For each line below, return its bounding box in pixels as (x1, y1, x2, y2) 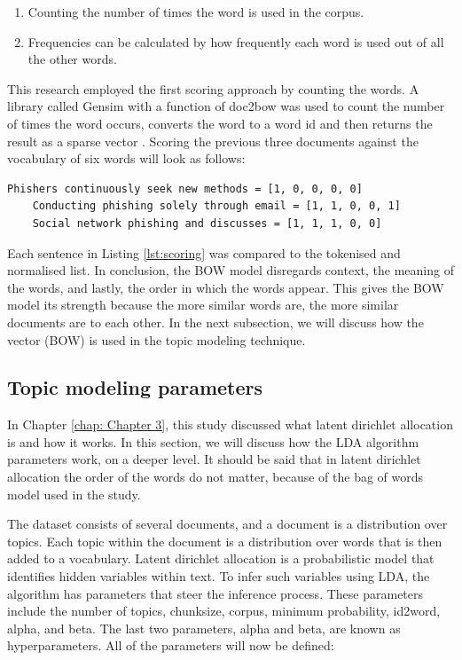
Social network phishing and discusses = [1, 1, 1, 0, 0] (32, 216, 382, 230)
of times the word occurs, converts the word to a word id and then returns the (7, 114, 433, 132)
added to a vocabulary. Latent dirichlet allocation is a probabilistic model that (7, 549, 435, 568)
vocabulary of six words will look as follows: (7, 149, 246, 168)
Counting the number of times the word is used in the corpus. (27, 3, 364, 20)
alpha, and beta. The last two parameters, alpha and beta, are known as (7, 618, 401, 637)
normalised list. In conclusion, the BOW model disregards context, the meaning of (7, 261, 454, 279)
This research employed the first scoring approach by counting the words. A (7, 79, 419, 98)
